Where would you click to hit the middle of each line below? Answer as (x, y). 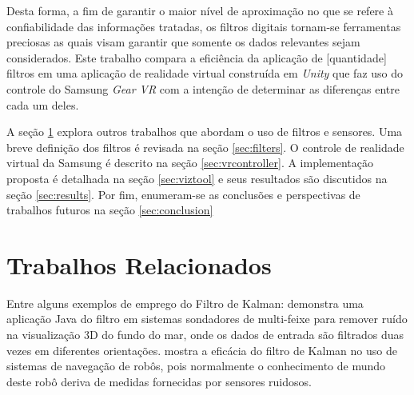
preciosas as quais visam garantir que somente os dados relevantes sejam (183, 42)
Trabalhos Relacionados (139, 264)
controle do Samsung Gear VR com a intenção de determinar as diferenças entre (203, 88)
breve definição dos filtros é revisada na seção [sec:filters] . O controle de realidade (205, 147)
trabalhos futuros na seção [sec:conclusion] (110, 210)
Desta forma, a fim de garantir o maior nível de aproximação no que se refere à (200, 10)
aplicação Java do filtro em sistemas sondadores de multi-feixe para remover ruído (207, 319)
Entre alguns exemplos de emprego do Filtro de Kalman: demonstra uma (185, 303)
